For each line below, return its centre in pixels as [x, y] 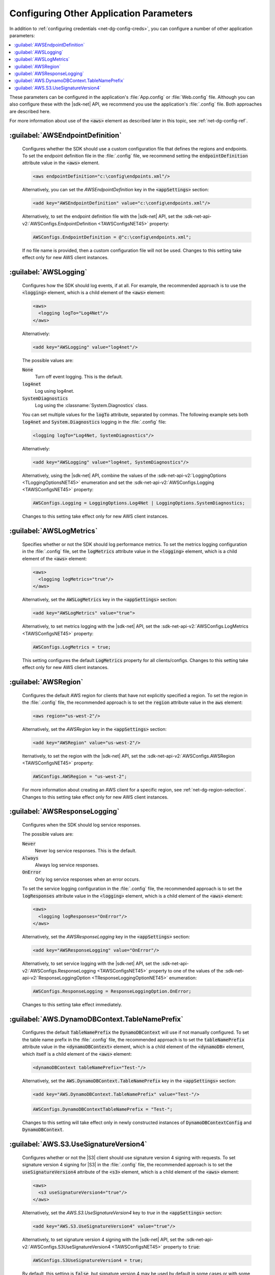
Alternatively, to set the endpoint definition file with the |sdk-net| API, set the [102, 216]
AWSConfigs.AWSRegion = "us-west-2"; [80, 777]
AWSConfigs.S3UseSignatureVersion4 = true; [88, 1260]
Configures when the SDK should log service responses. [81, 825]
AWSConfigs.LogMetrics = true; [72, 647]
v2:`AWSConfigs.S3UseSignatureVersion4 [66, 1246]
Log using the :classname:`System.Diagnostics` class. [91, 405]
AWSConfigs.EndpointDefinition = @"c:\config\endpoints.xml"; [112, 237]
